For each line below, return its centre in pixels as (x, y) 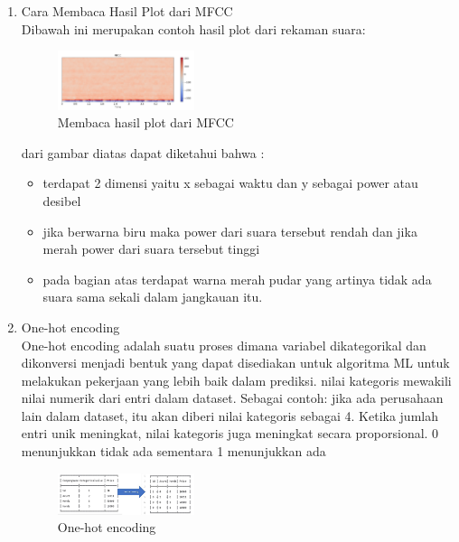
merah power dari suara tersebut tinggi (151, 249)
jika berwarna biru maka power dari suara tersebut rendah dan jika (230, 231)
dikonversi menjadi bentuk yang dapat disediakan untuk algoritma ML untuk (235, 363)
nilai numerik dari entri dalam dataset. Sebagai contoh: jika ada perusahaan (232, 398)
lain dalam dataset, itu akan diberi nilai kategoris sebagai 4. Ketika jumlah (229, 415)
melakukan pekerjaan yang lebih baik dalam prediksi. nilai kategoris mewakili (236, 380)
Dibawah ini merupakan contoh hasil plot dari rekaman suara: (193, 28)
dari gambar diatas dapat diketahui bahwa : (143, 152)
